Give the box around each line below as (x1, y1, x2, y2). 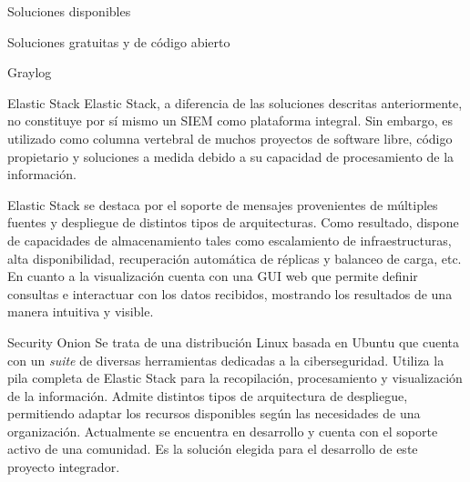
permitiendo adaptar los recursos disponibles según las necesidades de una (7, 404, 421, 423)
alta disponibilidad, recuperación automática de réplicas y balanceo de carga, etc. (7, 248, 462, 267)
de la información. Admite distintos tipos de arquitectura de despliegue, (7, 386, 408, 405)
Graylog (7, 63, 52, 82)
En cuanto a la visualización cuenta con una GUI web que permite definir (7, 266, 418, 286)
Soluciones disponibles (7, 2, 131, 20)
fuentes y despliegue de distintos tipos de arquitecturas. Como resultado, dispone (7, 213, 459, 232)
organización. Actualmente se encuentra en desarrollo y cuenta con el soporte (7, 421, 438, 440)
